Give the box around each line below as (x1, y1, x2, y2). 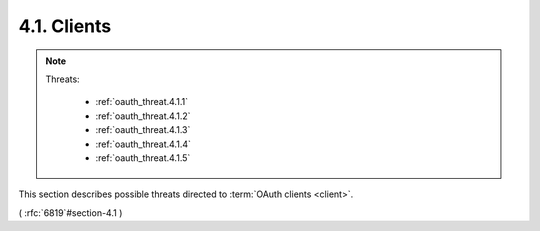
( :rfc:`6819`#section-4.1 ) (18, 206, 123, 219)
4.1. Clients (18, 15, 112, 37)
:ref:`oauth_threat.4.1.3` (95, 124, 191, 136)
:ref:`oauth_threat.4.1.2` (95, 110, 191, 122)
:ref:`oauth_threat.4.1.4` (95, 138, 192, 150)
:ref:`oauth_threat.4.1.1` (95, 96, 189, 108)
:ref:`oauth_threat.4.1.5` (95, 151, 191, 164)
